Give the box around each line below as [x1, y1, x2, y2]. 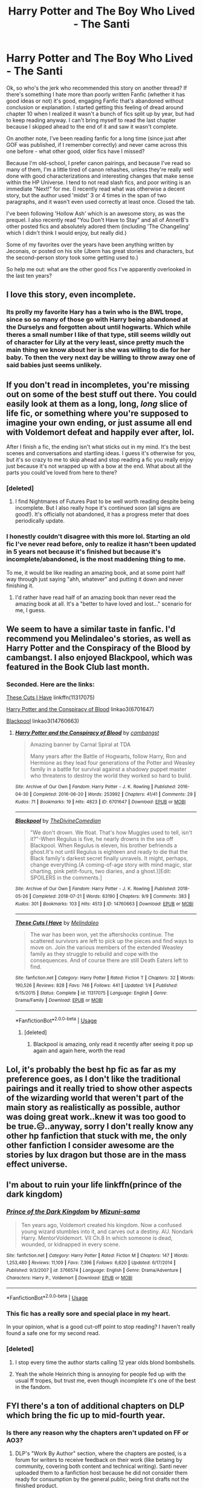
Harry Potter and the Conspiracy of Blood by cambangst [14, 729, 159, 737]
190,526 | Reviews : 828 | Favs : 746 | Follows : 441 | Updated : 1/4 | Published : [14, 982, 178, 989]
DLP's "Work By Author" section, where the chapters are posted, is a [14, 1450, 187, 1457]
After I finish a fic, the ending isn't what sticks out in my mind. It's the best [6, 443, 191, 450]
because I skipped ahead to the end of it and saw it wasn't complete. [6, 123, 178, 130]
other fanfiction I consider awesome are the [6, 1140, 175, 1151]
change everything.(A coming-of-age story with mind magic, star [30, 861, 193, 868]
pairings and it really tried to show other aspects [6, 1083, 193, 1094]
